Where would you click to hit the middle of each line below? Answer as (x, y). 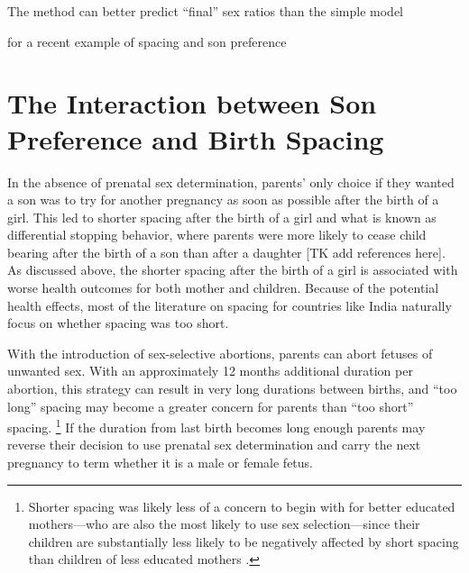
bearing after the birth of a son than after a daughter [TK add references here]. (226, 252)
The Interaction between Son (192, 103)
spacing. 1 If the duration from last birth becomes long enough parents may (216, 426)
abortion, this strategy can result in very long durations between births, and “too (232, 389)
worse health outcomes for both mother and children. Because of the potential (223, 288)
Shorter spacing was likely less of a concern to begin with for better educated (242, 506)
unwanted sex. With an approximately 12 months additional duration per (210, 371)
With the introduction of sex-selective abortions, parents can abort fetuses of (220, 353)
